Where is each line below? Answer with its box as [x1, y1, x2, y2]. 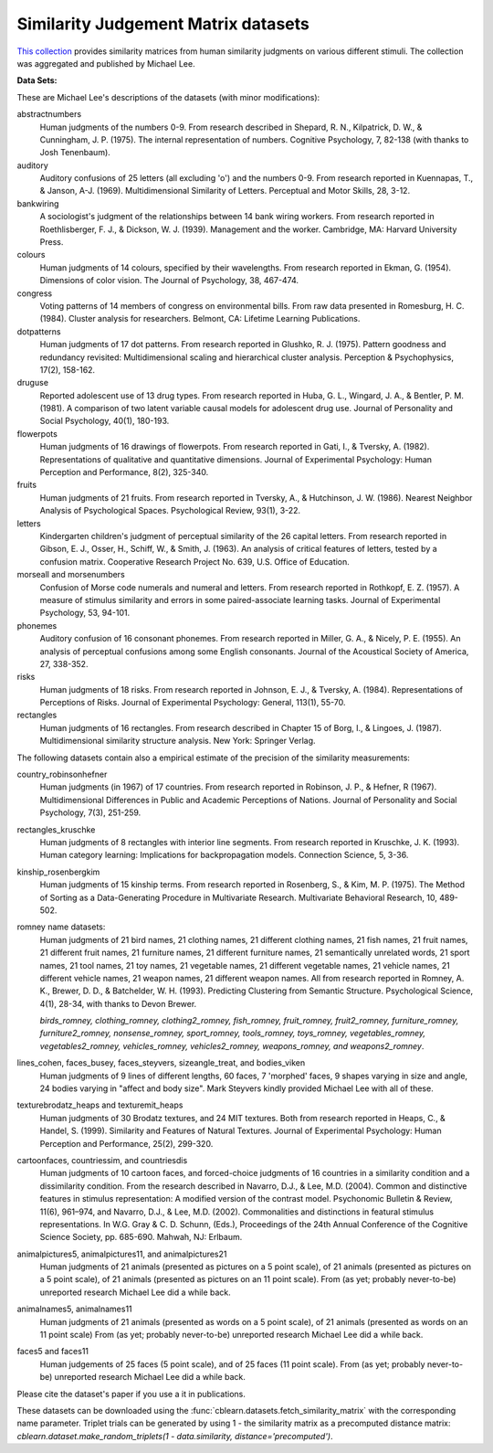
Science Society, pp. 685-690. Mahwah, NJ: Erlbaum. [39, 1232, 243, 1243]
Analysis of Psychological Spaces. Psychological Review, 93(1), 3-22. [39, 505, 301, 516]
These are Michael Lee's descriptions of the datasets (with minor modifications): [16, 91, 320, 102]
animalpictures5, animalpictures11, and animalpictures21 [16, 1248, 227, 1259]
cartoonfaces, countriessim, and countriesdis [16, 1154, 188, 1165]
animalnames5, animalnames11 [16, 1303, 132, 1315]
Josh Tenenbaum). [39, 147, 111, 158]
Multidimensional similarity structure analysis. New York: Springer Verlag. [39, 736, 316, 747]
